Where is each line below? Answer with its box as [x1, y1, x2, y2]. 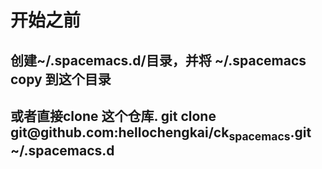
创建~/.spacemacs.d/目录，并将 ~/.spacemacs [10, 52, 307, 69]
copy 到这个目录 [10, 71, 112, 88]
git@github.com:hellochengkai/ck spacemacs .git [10, 124, 312, 144]
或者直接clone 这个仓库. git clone [10, 107, 217, 125]
